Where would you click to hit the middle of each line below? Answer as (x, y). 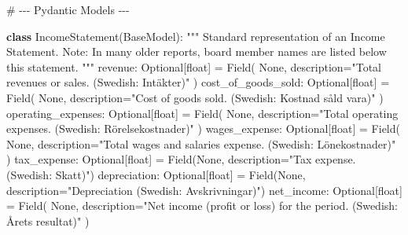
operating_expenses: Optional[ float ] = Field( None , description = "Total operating (202, 113)
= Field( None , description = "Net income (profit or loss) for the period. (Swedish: (202, 206)
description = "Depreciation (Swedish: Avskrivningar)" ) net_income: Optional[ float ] (204, 190)
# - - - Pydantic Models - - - (68, 9)
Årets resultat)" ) (48, 220)
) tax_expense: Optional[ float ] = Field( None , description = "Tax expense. (181, 159)
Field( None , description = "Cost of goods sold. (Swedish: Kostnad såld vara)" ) (195, 97)
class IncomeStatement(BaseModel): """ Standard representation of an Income (196, 36)
